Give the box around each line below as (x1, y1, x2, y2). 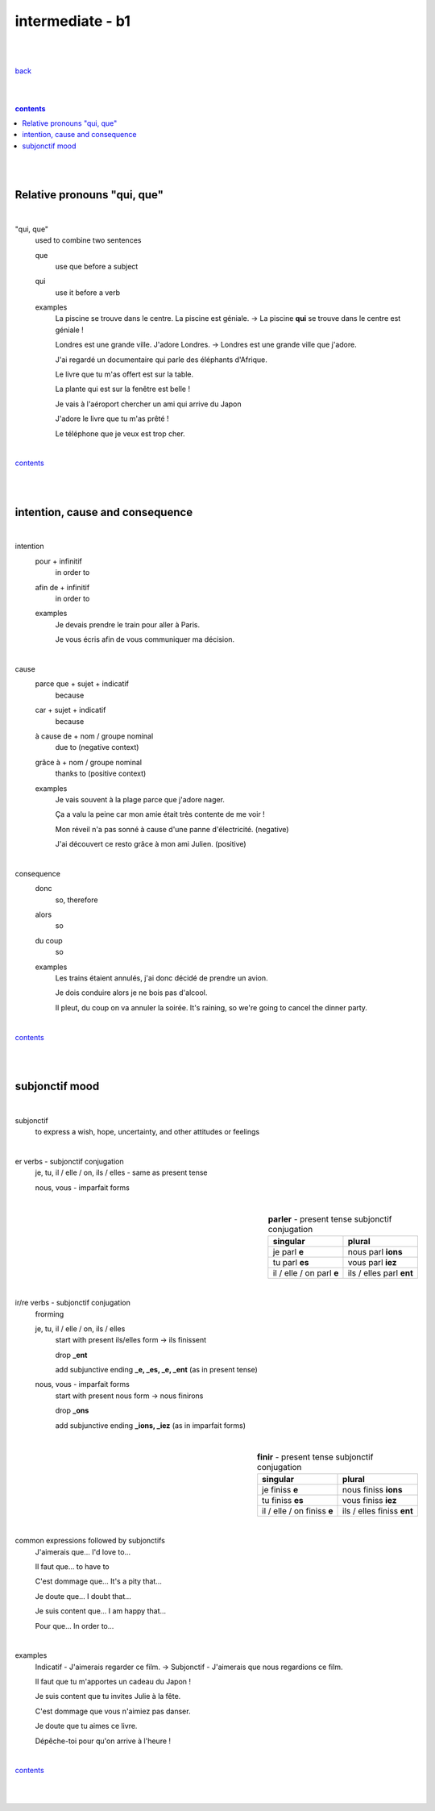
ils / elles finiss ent (342, 1505, 414, 1516)
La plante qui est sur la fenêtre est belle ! (55, 384, 191, 394)
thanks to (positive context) (55, 768, 147, 778)
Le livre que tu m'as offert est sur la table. (55, 369, 193, 379)
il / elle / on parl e (272, 1267, 339, 1278)
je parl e (272, 1246, 304, 1257)
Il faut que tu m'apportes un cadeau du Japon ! (35, 1677, 192, 1687)
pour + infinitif (35, 556, 82, 566)
